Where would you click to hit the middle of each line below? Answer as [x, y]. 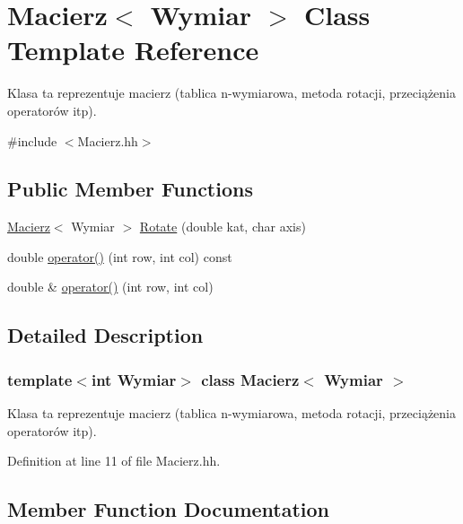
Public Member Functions [130, 189]
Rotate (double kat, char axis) [223, 227]
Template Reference [133, 50]
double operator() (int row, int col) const [120, 256]
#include [32, 140]
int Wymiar [134, 379]
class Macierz [250, 379]
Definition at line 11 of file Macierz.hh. [114, 461]
